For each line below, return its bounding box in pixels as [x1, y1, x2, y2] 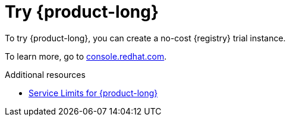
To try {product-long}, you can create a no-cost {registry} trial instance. [5, 32, 286, 43]
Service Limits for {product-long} [29, 87, 158, 98]
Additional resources [5, 69, 86, 80]
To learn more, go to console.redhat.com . [5, 51, 167, 61]
